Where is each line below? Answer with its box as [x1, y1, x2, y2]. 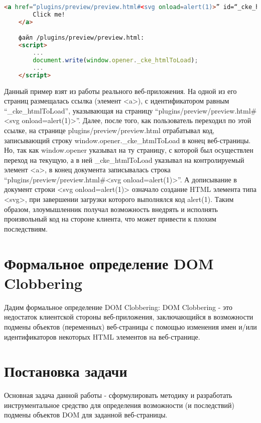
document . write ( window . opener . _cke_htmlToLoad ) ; [33, 56, 198, 64]
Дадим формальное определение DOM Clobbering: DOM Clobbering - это [4, 301, 233, 312]
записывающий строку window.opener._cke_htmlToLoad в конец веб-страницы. [4, 135, 251, 145]
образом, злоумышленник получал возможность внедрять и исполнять [4, 203, 218, 214]
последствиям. [4, 223, 48, 234]
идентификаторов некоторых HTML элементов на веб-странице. [4, 331, 200, 342]
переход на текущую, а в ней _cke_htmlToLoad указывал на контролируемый [4, 154, 244, 165]
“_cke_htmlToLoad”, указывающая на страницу [4, 105, 153, 116]
